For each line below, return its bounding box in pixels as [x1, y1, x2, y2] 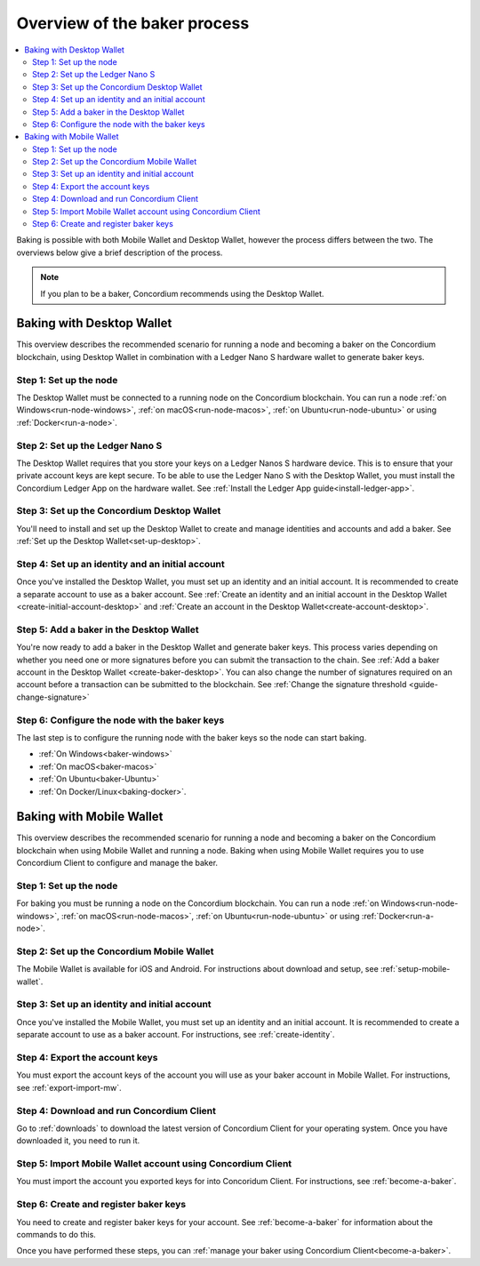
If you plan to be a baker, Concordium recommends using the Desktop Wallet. [40, 288, 324, 299]
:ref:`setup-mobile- [380, 964, 451, 974]
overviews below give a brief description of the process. [16, 247, 223, 258]
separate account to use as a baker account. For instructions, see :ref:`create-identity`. [16, 1030, 335, 1040]
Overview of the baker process [16, 13, 250, 33]
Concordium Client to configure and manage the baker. [16, 858, 218, 869]
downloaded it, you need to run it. [16, 1135, 140, 1146]
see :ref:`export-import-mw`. [16, 1082, 122, 1093]
